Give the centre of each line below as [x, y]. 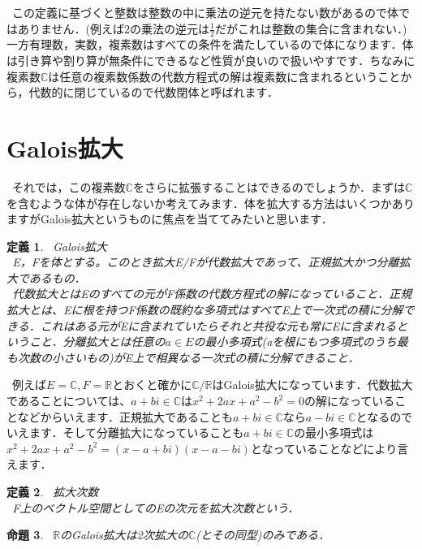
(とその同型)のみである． [263, 535]
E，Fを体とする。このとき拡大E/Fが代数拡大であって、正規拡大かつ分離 [206, 262]
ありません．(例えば [71, 28]
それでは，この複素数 [69, 186]
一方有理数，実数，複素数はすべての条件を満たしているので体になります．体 [210, 44]
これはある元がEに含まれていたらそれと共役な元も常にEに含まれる [218, 325]
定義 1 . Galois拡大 [57, 246]
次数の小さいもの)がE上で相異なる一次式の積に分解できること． [188, 357]
